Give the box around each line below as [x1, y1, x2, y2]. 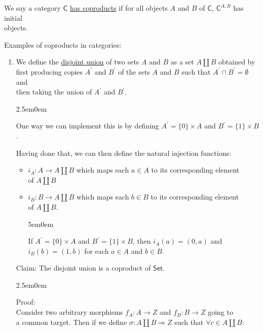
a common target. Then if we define [16, 316, 127, 327]
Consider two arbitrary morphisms [16, 307, 123, 317]
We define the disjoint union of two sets [16, 56, 139, 67]
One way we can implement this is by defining [16, 120, 159, 131]
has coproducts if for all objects [70, 3, 168, 13]
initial [4, 12, 22, 23]
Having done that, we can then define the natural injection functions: [16, 147, 231, 158]
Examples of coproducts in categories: [4, 39, 122, 50]
